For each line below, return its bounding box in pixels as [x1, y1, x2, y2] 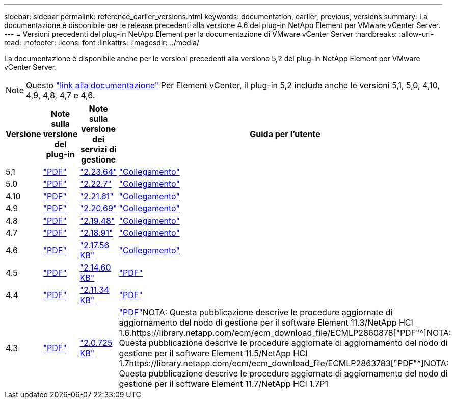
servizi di [80, 144, 117, 154]
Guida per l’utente [250, 129, 320, 139]
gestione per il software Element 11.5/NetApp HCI [119, 348, 308, 358]
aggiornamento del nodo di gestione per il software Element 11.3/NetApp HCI [119, 317, 413, 328]
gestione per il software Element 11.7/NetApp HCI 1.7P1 [119, 379, 328, 389]
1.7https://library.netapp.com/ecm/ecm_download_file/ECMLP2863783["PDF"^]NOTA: [119, 358, 449, 368]
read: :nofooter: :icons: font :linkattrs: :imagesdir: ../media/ [4, 38, 199, 47]
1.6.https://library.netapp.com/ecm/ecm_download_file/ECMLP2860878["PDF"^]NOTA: [119, 328, 451, 338]
